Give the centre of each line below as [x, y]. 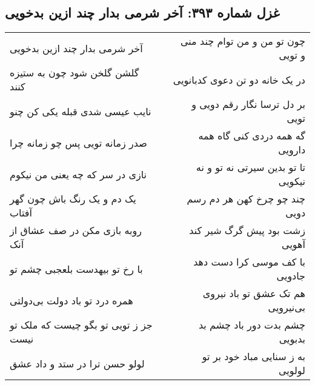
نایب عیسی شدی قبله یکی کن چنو [81, 111]
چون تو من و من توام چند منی [243, 41]
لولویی [292, 370]
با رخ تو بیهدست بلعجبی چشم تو [76, 269]
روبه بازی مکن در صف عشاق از [76, 230]
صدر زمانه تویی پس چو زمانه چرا [78, 142]
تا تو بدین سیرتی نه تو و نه [250, 167]
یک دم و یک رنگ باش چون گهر [73, 199]
